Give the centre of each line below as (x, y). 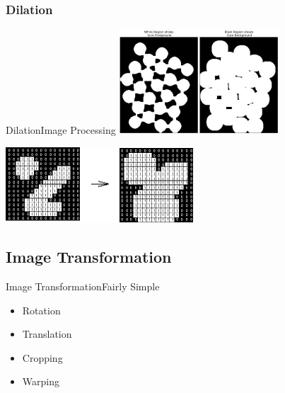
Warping (41, 381)
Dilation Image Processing (61, 130)
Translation (47, 334)
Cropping (42, 357)
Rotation (41, 310)
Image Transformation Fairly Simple (83, 286)
